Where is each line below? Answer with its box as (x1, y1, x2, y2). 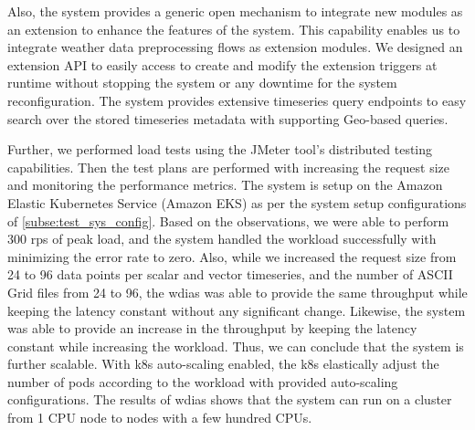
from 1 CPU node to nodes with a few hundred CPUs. (7, 408, 312, 427)
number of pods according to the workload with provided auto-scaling (7, 372, 398, 391)
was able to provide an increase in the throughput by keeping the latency (7, 319, 417, 338)
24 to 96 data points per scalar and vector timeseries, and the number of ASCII (7, 265, 453, 284)
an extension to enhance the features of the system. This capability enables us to (7, 19, 460, 38)
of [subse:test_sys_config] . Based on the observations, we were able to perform (7, 211, 449, 230)
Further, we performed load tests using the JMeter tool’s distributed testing (7, 140, 433, 159)
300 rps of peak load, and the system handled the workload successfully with (7, 229, 437, 248)
